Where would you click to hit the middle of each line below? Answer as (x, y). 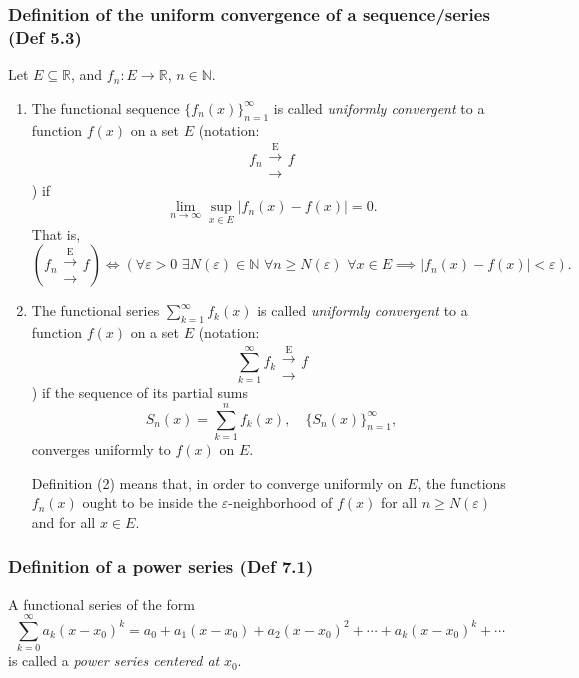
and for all (63, 521)
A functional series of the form (101, 603)
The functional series (95, 310)
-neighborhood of (280, 502)
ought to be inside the (150, 502)
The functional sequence (105, 107)
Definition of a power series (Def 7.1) (161, 566)
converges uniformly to (101, 448)
